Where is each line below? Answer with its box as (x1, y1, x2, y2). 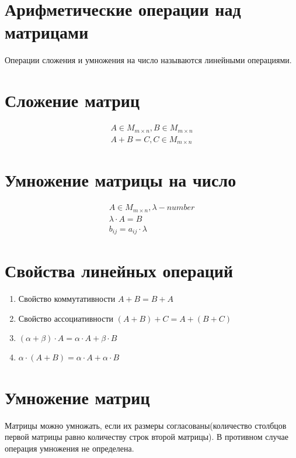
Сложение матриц (5, 88, 140, 112)
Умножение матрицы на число (5, 168, 236, 192)
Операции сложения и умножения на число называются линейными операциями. (5, 54, 292, 66)
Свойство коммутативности (18, 292, 116, 305)
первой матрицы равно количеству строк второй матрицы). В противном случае (5, 431, 288, 443)
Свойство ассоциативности (18, 312, 114, 324)
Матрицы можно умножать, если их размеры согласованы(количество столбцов (5, 419, 287, 431)
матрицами (5, 20, 89, 44)
